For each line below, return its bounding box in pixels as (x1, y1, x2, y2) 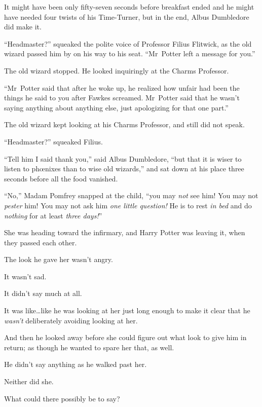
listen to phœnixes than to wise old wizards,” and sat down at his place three (4, 163, 244, 174)
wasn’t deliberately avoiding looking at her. (4, 315, 138, 325)
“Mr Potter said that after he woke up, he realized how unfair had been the (4, 82, 240, 93)
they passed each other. (4, 237, 77, 247)
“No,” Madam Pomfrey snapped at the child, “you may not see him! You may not (4, 190, 258, 201)
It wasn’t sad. (4, 271, 47, 281)
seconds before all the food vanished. (4, 173, 118, 183)
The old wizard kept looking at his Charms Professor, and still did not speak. (4, 119, 245, 130)
